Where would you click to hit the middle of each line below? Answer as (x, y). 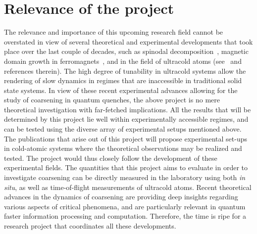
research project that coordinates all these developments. (90, 226)
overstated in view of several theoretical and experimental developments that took (128, 41)
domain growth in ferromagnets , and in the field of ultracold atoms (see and (123, 61)
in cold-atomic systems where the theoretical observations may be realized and (123, 148)
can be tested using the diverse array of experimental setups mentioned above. (123, 129)
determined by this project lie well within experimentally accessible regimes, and (126, 119)
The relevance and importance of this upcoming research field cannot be (114, 32)
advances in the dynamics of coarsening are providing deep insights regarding (121, 197)
